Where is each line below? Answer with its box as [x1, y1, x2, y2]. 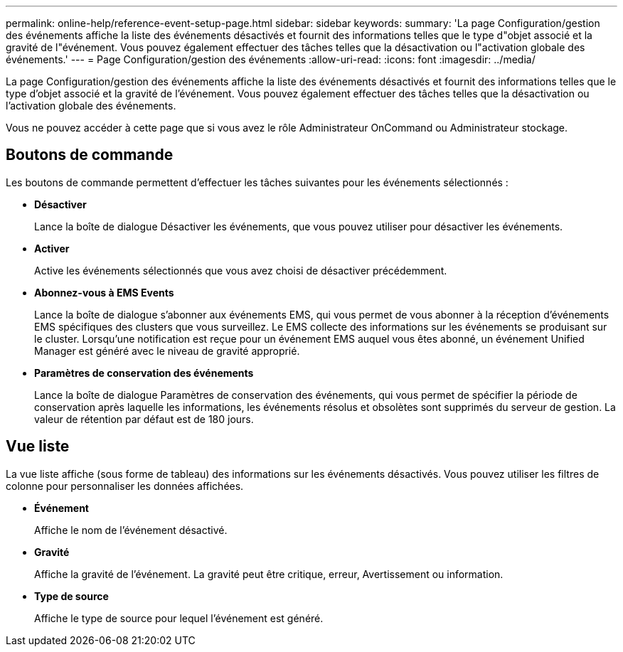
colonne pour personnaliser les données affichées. [6, 479, 244, 492]
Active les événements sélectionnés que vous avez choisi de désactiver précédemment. [34, 264, 447, 277]
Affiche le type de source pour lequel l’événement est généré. [34, 611, 324, 624]
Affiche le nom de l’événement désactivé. [34, 523, 228, 536]
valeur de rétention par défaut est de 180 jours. [34, 412, 254, 425]
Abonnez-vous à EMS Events [34, 286, 174, 299]
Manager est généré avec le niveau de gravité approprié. [34, 344, 300, 357]
